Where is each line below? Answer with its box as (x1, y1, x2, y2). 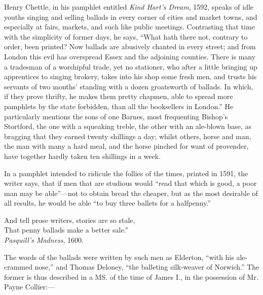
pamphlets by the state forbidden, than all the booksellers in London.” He (4, 101, 234, 111)
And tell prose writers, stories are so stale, (4, 214, 135, 225)
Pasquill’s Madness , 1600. (4, 235, 84, 245)
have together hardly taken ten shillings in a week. (4, 150, 161, 161)
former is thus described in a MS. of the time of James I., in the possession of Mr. (4, 271, 258, 282)
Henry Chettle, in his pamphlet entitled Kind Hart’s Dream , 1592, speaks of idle (4, 2, 254, 12)
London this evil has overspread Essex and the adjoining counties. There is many (4, 51, 256, 61)
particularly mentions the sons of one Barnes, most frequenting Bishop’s (4, 111, 228, 121)
